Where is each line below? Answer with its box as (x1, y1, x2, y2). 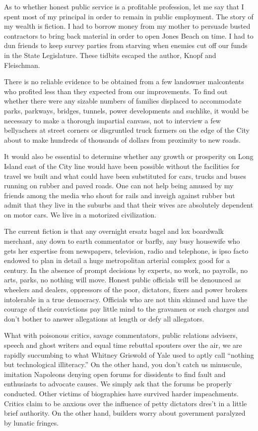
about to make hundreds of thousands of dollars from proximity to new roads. (4, 134, 241, 145)
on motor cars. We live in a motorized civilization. (4, 209, 157, 219)
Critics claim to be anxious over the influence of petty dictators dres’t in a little (4, 398, 247, 408)
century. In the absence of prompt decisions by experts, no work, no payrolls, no (4, 265, 248, 275)
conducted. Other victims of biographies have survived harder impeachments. (4, 388, 239, 398)
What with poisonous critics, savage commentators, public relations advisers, (4, 330, 238, 340)
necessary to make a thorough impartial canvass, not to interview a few (4, 115, 221, 125)
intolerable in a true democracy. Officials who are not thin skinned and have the (4, 294, 248, 304)
